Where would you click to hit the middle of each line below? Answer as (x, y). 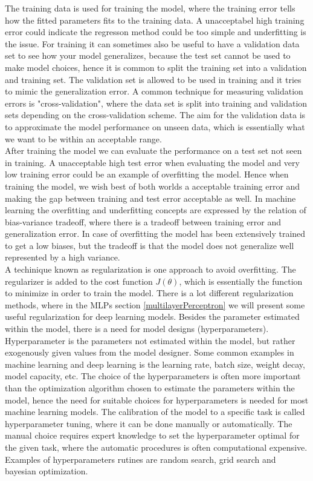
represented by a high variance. (63, 257)
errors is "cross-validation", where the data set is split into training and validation (156, 103)
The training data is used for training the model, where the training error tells (150, 8)
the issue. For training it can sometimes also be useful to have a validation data (152, 43)
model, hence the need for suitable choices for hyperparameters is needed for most (157, 400)
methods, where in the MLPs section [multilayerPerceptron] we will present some (155, 304)
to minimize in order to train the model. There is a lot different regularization (149, 293)
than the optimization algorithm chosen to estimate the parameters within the (150, 388)
